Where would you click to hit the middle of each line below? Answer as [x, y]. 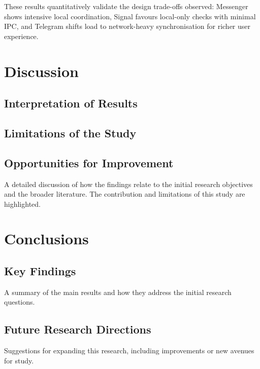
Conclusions [46, 238]
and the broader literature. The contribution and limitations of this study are [125, 194]
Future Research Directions [78, 329]
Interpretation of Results [71, 103]
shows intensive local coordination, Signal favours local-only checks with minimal [130, 16]
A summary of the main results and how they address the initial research [118, 292]
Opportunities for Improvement [89, 162]
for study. [19, 360]
